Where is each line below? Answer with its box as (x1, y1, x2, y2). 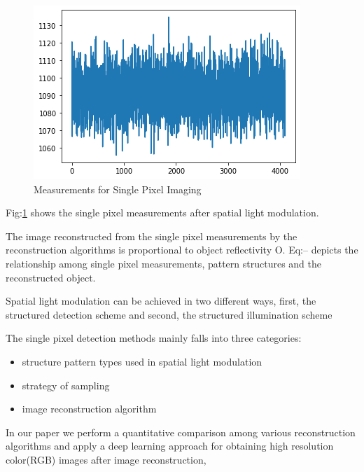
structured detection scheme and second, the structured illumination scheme (6, 307, 332, 321)
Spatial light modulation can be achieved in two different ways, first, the (6, 293, 316, 308)
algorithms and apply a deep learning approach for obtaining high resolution (6, 438, 334, 453)
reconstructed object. (6, 270, 96, 284)
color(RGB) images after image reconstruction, (6, 452, 206, 466)
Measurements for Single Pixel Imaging (34, 181, 202, 196)
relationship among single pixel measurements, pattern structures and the (6, 256, 321, 270)
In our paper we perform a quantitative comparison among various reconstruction (6, 424, 356, 439)
